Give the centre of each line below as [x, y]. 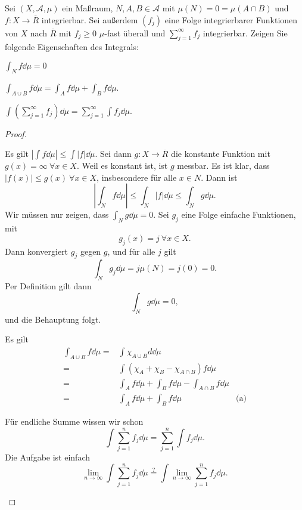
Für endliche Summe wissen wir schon [74, 421]
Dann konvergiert [37, 251]
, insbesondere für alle [137, 177]
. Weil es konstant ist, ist [122, 166]
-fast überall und [135, 33]
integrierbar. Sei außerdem [90, 19]
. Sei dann [113, 154]
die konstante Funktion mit [221, 154]
